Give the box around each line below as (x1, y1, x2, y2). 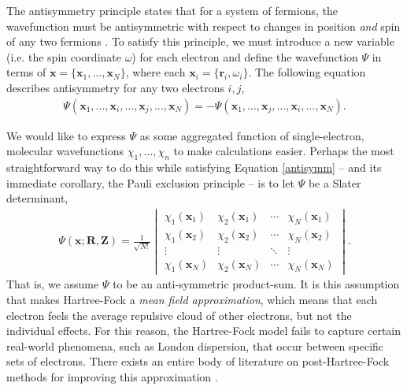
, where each (125, 64, 186, 80)
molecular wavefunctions (6, 143, 124, 159)
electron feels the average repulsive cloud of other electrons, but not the (6, 306, 352, 323)
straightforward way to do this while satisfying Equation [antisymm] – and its (6, 158, 382, 175)
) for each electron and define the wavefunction (131, 48, 358, 65)
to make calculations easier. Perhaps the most (173, 143, 394, 159)
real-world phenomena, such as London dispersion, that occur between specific (6, 337, 384, 354)
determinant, (6, 190, 68, 206)
